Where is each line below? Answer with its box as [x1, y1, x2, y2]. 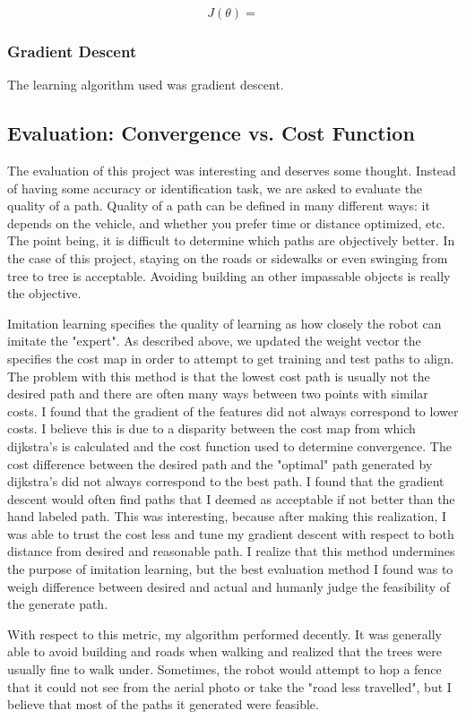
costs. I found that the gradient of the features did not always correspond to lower [7, 401, 459, 420]
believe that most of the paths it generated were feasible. [7, 695, 319, 714]
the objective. [7, 284, 82, 303]
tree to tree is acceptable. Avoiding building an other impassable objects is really [7, 266, 451, 285]
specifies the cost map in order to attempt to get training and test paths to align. [7, 348, 454, 367]
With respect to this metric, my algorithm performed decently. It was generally [7, 624, 443, 643]
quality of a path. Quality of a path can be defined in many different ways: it [7, 196, 430, 215]
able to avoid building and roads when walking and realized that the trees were [7, 642, 442, 661]
